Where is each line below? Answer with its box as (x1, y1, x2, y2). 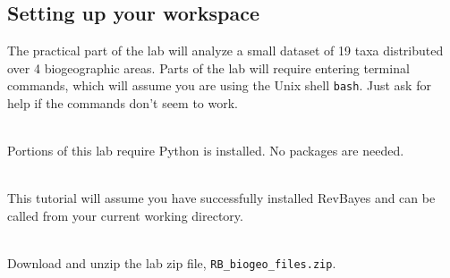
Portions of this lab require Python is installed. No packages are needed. (7, 141, 404, 160)
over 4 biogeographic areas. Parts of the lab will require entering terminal (7, 58, 410, 77)
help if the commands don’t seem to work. (7, 94, 239, 113)
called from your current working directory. (7, 206, 243, 225)
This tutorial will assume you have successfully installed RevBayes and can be (7, 189, 436, 207)
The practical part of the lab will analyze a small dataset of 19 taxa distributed (7, 41, 444, 60)
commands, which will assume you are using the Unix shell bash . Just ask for (7, 76, 431, 95)
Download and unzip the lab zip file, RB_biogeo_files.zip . (7, 254, 336, 273)
